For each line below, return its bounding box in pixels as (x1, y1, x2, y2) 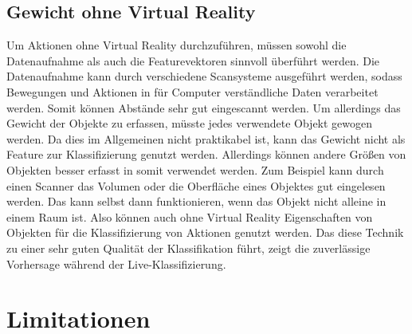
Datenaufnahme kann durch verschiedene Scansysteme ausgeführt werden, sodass (6, 68, 402, 84)
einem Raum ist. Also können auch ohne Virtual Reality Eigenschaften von (6, 208, 373, 225)
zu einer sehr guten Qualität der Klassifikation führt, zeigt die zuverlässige (6, 239, 371, 256)
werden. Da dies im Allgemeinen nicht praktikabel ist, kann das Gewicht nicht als (6, 130, 406, 147)
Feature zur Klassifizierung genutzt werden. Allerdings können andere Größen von (6, 146, 406, 163)
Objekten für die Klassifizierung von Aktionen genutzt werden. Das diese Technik (6, 224, 404, 241)
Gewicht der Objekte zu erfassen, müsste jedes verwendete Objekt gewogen (6, 115, 373, 132)
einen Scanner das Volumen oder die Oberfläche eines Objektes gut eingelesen (6, 177, 386, 194)
